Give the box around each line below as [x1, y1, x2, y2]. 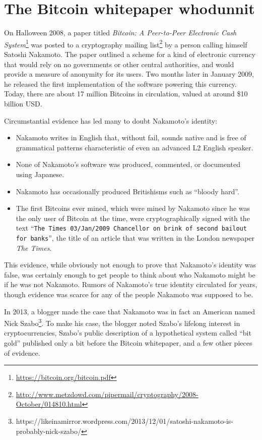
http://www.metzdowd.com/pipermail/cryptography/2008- [16, 389, 199, 399]
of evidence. [4, 347, 40, 358]
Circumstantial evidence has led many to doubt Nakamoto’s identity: [4, 115, 217, 126]
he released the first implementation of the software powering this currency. [4, 78, 237, 89]
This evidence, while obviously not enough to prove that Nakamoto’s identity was [4, 259, 256, 270]
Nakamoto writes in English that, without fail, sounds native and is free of [16, 132, 246, 143]
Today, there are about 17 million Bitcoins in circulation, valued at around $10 [4, 88, 248, 99]
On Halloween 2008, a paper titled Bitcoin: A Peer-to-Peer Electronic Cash [4, 27, 237, 38]
